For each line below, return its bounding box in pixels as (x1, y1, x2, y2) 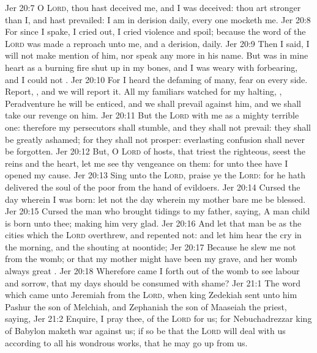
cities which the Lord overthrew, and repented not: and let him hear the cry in (5, 228, 302, 241)
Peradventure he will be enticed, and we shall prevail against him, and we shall (5, 96, 301, 109)
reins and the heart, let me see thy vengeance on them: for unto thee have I (5, 156, 288, 169)
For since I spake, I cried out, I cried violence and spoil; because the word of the (5, 25, 306, 38)
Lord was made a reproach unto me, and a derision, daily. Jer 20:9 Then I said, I (5, 37, 310, 49)
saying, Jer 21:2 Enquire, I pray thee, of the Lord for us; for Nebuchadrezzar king (5, 312, 312, 325)
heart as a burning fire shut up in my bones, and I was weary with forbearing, (5, 60, 298, 73)
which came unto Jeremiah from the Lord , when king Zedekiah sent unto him (5, 288, 297, 301)
